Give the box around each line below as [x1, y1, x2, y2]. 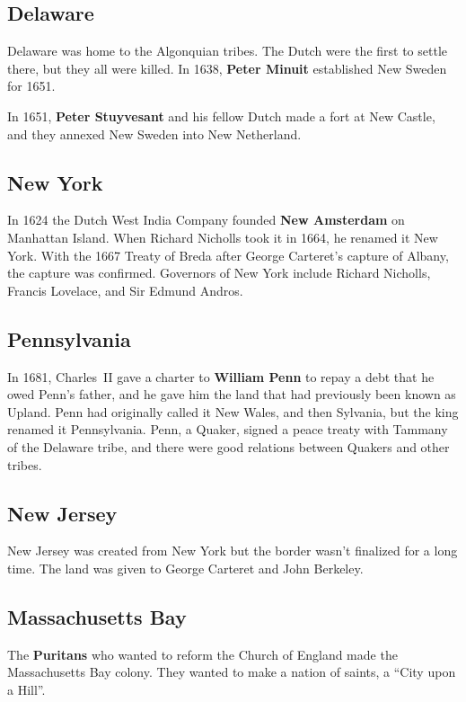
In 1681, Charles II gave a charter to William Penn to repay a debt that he [7, 367, 435, 386]
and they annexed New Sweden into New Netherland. [7, 124, 302, 143]
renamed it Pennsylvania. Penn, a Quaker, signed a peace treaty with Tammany [7, 420, 448, 439]
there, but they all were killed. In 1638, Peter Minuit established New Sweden [7, 58, 447, 77]
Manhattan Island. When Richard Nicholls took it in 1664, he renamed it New [7, 227, 438, 246]
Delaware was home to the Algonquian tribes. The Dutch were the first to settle [7, 41, 448, 60]
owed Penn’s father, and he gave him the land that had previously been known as [7, 385, 456, 404]
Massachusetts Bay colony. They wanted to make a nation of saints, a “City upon [7, 662, 456, 681]
